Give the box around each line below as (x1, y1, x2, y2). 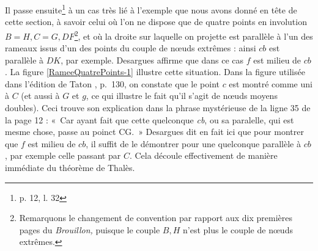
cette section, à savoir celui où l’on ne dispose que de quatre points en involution (5, 15, 307, 28)
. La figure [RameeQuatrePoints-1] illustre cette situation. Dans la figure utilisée (5, 65, 305, 78)
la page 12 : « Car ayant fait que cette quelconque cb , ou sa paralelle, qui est (5, 113, 294, 126)
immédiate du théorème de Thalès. (5, 161, 135, 174)
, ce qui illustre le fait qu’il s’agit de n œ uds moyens (86, 89, 278, 102)
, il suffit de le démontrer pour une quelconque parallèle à (86, 137, 301, 150)
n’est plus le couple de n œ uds (183, 223, 293, 236)
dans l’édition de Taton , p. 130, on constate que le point (5, 77, 220, 90)
